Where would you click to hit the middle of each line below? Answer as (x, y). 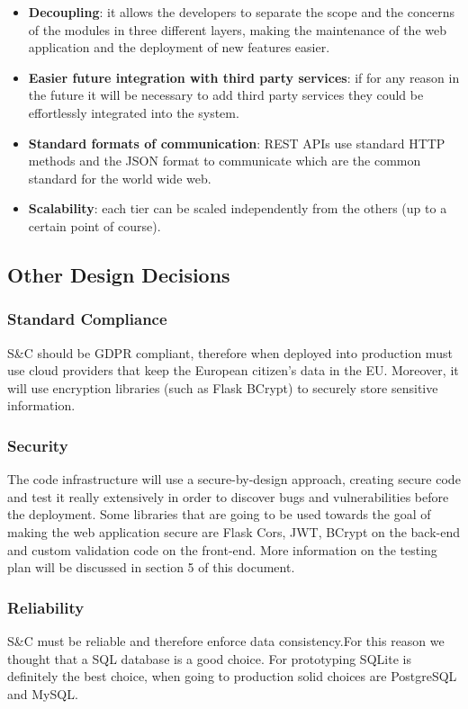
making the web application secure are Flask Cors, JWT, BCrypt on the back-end (234, 531)
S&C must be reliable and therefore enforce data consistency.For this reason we (226, 640)
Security (38, 445)
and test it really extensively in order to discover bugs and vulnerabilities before (228, 496)
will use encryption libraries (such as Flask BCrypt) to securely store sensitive (223, 387)
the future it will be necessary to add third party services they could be (226, 95)
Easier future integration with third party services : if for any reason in (244, 77)
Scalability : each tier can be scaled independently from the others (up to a (238, 208)
